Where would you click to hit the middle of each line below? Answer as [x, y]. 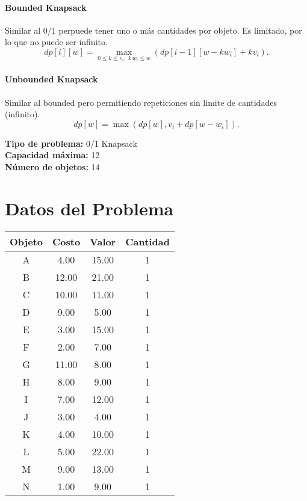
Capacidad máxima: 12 [52, 155]
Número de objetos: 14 [52, 167]
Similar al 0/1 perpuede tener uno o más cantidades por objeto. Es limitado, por [153, 30]
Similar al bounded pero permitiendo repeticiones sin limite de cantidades [141, 102]
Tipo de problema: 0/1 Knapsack [71, 143]
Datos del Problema [89, 208]
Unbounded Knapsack [51, 79]
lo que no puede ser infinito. [56, 42]
